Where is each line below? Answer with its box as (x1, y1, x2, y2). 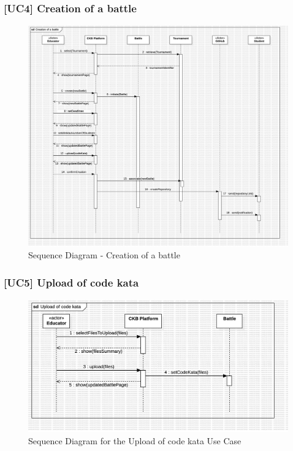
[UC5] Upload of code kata (4, 274, 139, 290)
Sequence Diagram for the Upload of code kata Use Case (28, 434, 242, 447)
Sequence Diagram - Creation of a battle (28, 249, 180, 261)
